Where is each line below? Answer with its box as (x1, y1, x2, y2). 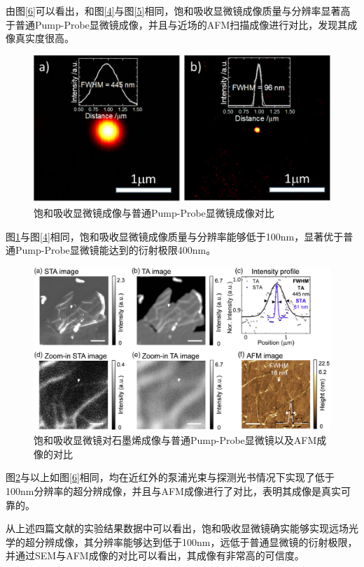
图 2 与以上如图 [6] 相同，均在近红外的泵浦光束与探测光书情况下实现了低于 (6, 470, 335, 485)
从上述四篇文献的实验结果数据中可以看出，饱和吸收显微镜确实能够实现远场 (6, 521, 349, 536)
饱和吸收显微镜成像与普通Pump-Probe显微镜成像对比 (34, 205, 274, 220)
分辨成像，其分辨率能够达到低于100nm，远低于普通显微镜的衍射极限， (34, 534, 358, 549)
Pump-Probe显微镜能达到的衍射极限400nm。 (15, 243, 216, 257)
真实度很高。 (15, 31, 74, 45)
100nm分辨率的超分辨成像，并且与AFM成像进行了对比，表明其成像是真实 (6, 484, 341, 498)
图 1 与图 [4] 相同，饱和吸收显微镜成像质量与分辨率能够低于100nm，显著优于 (6, 229, 344, 243)
